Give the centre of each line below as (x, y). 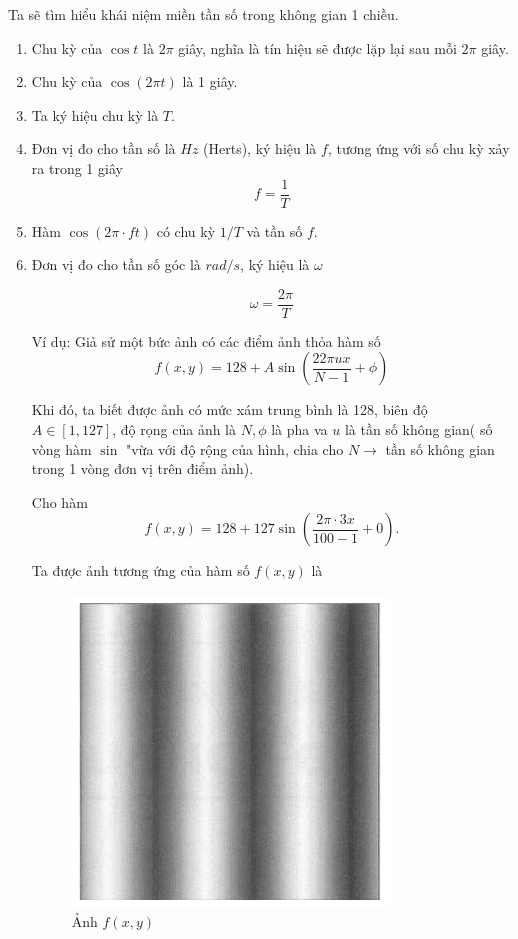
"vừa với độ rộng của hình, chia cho (234, 448)
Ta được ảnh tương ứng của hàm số (140, 570)
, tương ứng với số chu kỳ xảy (418, 148)
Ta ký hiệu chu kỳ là (95, 114)
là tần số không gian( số (418, 429)
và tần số (274, 230)
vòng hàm (61, 448)
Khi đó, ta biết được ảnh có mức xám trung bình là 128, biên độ (229, 409)
